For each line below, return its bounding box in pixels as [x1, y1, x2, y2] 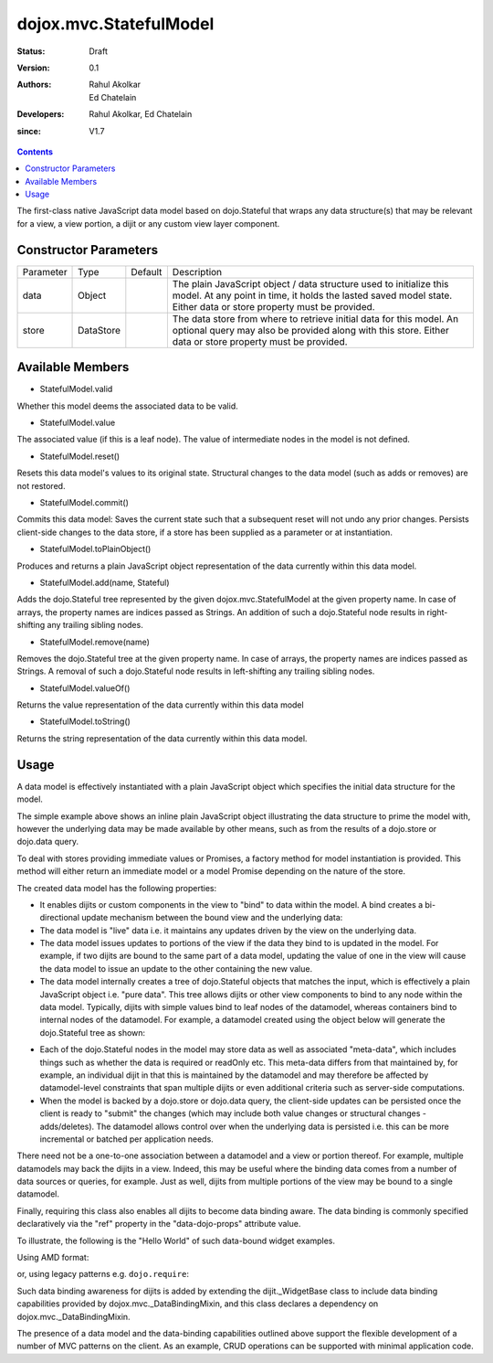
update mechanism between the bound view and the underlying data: [80, 912, 343, 923]
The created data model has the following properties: [16, 882, 217, 893]
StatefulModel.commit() [39, 497, 130, 507]
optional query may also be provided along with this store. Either [172, 324, 449, 336]
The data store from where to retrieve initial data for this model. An [172, 312, 459, 325]
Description [172, 265, 223, 278]
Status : [16, 46, 46, 57]
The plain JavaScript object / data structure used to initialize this [172, 277, 449, 290]
